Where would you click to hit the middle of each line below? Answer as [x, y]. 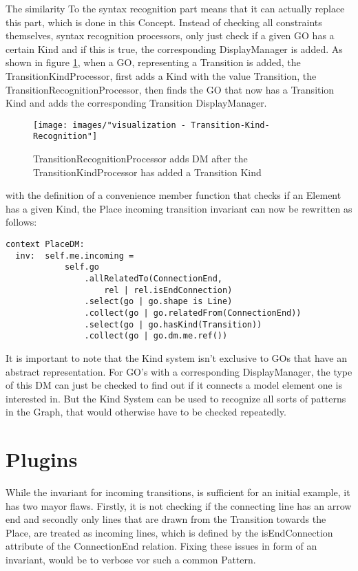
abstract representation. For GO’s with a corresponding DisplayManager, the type [179, 371]
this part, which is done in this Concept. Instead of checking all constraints [164, 22]
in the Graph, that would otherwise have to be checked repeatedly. [146, 412]
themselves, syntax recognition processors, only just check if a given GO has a [170, 35]
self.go [82, 267]
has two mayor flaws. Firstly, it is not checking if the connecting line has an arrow [179, 505]
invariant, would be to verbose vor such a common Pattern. [131, 559]
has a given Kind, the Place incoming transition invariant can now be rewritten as [179, 208]
